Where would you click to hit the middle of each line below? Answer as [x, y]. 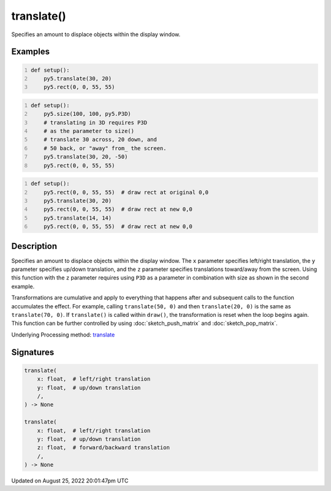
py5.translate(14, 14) [78, 218]
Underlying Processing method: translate [63, 335]
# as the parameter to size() [89, 131]
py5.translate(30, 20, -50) [86, 157]
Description [34, 246]
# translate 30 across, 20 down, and [101, 140]
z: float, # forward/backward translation [103, 448]
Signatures [33, 352]
